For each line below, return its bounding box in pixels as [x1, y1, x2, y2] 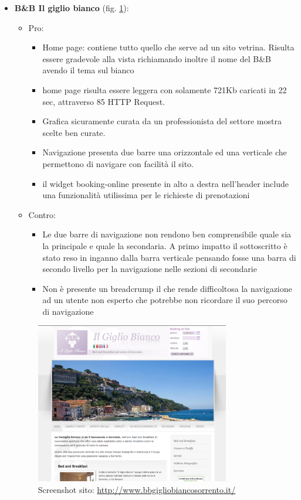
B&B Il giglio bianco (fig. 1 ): [14, 2, 129, 13]
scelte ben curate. [42, 126, 106, 138]
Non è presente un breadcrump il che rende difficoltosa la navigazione [42, 282, 292, 294]
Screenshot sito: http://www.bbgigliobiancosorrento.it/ [38, 483, 236, 495]
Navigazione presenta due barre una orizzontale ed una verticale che [42, 146, 287, 158]
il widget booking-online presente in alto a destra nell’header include [42, 177, 289, 189]
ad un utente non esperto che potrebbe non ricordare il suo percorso [42, 294, 288, 306]
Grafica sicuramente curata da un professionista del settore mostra [42, 115, 282, 127]
